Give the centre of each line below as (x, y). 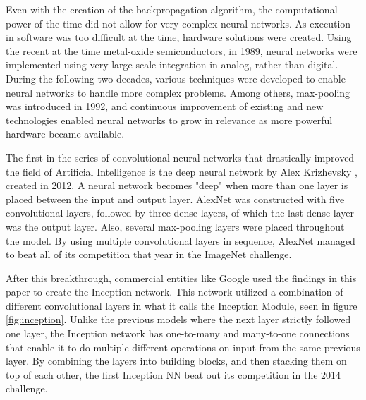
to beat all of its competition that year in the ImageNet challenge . (149, 254)
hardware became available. (65, 134)
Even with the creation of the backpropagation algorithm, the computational (172, 9)
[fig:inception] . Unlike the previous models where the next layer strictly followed (178, 319)
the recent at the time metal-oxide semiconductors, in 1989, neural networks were (182, 50)
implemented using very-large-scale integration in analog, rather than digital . (172, 65)
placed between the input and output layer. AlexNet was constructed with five (175, 199)
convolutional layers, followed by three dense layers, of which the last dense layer (180, 213)
